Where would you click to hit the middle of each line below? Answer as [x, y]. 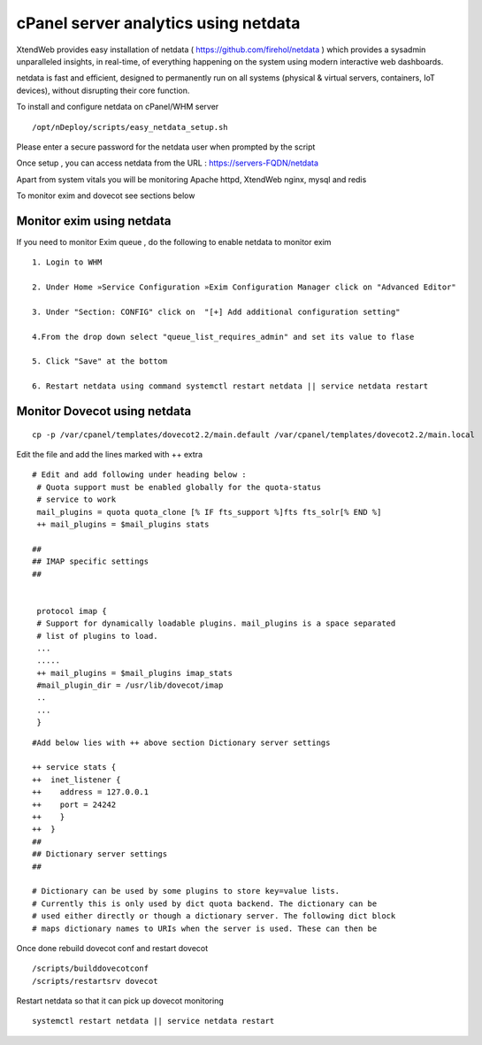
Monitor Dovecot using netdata [104, 411]
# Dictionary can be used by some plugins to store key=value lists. [186, 891]
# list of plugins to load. [97, 636]
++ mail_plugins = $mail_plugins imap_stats [135, 673]
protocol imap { [72, 611]
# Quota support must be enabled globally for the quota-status [179, 487]
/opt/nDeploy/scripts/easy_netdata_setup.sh [130, 127]
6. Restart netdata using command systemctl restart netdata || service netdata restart [230, 386]
